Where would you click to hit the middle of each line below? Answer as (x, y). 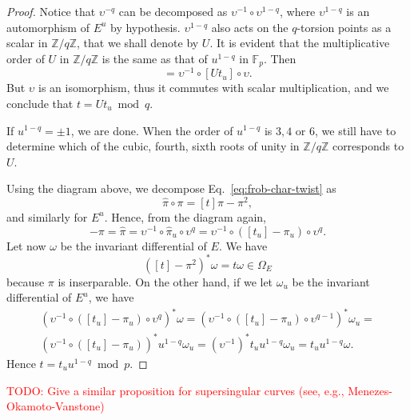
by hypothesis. (145, 27)
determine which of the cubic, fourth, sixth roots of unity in (153, 146)
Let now (26, 245)
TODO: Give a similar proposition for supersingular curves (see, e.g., (175, 390)
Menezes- (370, 390)
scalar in (27, 43)
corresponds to (368, 146)
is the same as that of (155, 58)
